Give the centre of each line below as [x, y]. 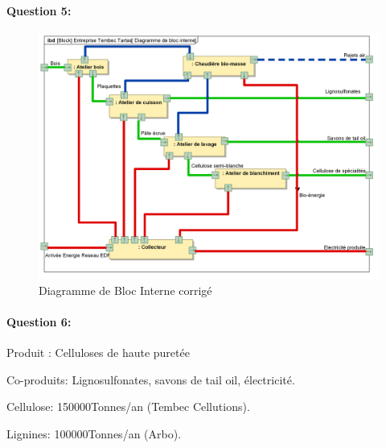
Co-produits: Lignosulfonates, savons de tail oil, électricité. [151, 379]
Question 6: [39, 322]
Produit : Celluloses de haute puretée [98, 353]
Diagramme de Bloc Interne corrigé [125, 290]
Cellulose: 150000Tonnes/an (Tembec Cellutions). [128, 407]
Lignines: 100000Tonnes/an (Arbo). [94, 434]
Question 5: [39, 11]
